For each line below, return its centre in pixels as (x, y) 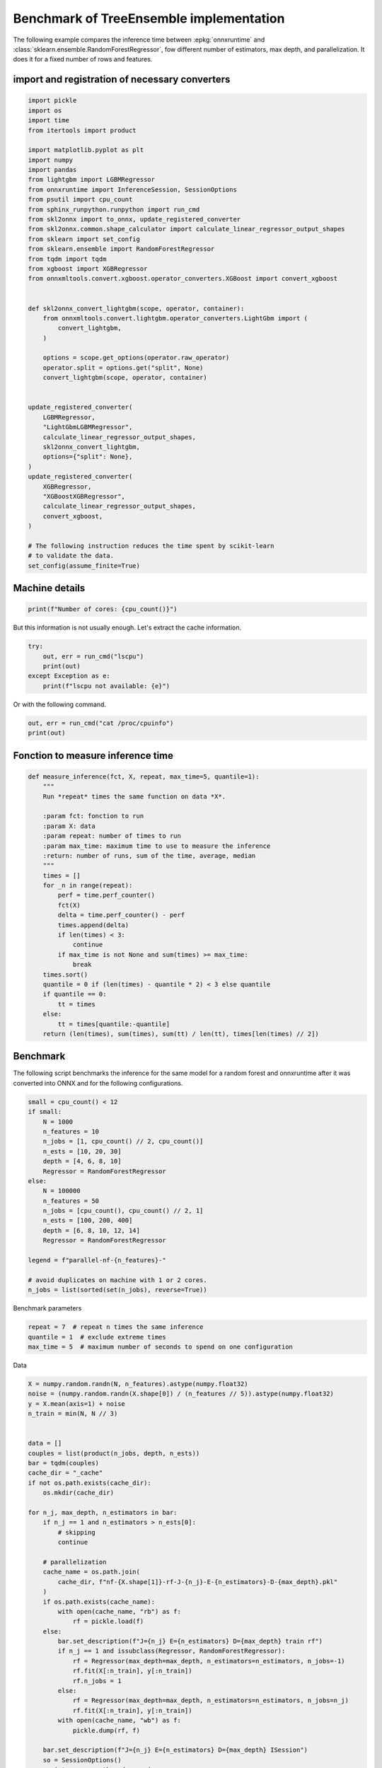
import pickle (52, 100)
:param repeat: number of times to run (112, 836)
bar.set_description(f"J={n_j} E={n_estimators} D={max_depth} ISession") (175, 1750)
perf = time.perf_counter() (106, 895)
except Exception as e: (69, 676)
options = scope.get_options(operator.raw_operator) (136, 358)
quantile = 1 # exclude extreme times (97, 1337)
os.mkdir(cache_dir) (79, 1493)
